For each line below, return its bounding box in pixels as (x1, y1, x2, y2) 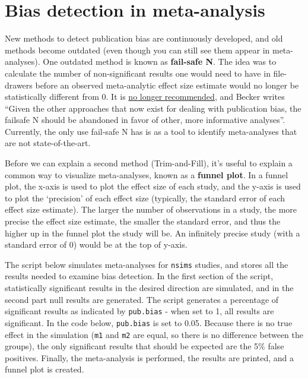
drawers (5, 78, 33, 91)
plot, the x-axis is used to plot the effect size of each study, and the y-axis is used (5, 180, 301, 192)
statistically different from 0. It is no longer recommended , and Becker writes (5, 90, 285, 103)
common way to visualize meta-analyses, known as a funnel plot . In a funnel (5, 168, 288, 181)
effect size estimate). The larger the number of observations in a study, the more (5, 203, 297, 216)
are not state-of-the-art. (5, 137, 91, 149)
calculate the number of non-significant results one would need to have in (5, 67, 271, 79)
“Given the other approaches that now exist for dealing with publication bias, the (5, 102, 301, 114)
